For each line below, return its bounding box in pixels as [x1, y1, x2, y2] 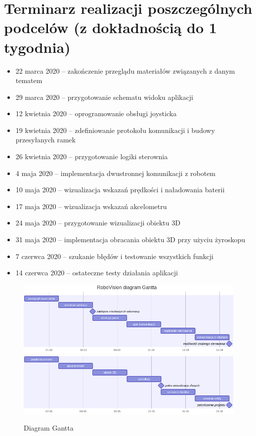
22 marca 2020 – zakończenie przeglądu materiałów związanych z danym [15, 65, 235, 76]
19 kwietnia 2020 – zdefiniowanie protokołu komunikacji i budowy [15, 125, 215, 135]
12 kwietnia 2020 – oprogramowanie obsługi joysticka [15, 108, 177, 119]
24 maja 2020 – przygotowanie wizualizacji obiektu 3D [15, 218, 180, 228]
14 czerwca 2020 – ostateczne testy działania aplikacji [15, 267, 178, 278]
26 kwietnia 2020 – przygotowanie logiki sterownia [15, 151, 168, 162]
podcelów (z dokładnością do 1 [4, 17, 217, 38]
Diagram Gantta [24, 423, 74, 433]
